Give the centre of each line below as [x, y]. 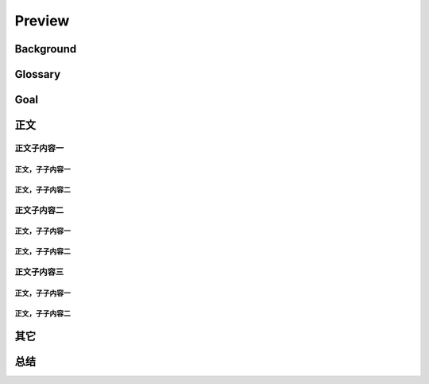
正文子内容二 [39, 210]
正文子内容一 [39, 148]
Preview [42, 21]
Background [46, 49]
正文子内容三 [39, 272]
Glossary [38, 74]
